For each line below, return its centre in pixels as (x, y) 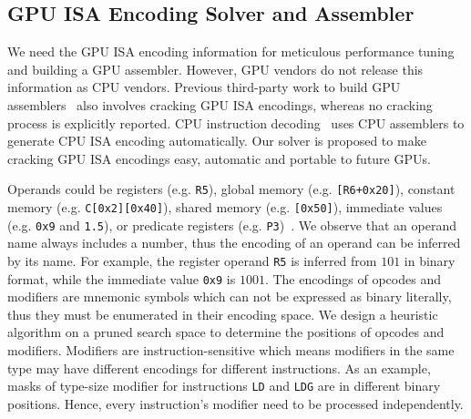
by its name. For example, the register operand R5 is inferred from (192, 260)
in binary (430, 260)
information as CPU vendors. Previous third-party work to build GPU (204, 87)
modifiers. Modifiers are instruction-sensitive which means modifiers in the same (231, 350)
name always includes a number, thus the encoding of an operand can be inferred (234, 243)
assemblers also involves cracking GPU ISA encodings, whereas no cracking (220, 104)
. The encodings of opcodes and (353, 278)
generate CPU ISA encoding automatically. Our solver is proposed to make (217, 141)
